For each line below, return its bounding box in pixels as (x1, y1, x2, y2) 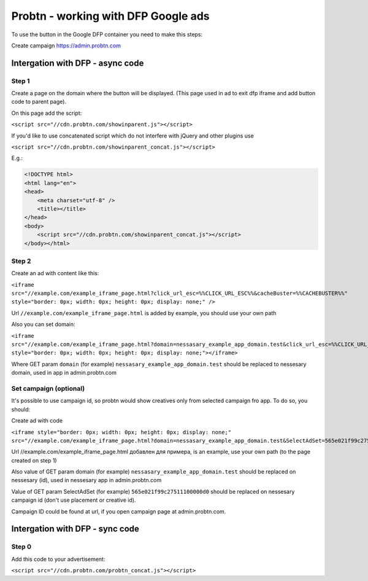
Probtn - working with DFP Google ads (11, 9, 210, 23)
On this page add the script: (11, 109, 82, 117)
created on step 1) (11, 456, 58, 464)
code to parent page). (11, 98, 67, 106)
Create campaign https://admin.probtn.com (11, 42, 121, 49)
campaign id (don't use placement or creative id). (11, 496, 136, 504)
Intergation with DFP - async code (11, 58, 144, 68)
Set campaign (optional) (11, 384, 85, 392)
